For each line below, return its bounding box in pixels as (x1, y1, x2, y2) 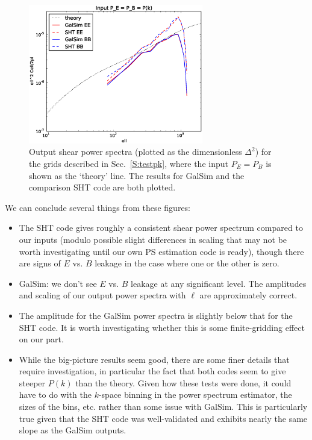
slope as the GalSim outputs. (19, 424, 126, 436)
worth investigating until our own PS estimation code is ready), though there (19, 245, 304, 257)
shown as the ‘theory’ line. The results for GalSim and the (29, 169, 245, 181)
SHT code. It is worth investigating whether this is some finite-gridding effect (19, 321, 305, 333)
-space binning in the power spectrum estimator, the (98, 388, 292, 401)
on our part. (19, 333, 64, 345)
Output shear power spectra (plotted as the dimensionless (29, 145, 242, 158)
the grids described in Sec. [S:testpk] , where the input (29, 157, 228, 169)
